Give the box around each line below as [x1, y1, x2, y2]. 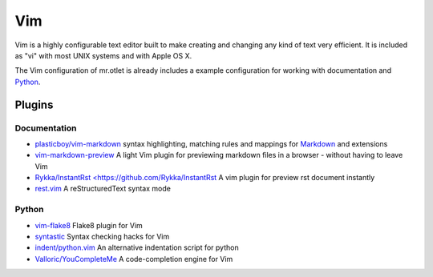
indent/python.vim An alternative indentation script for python [34, 243, 240, 252]
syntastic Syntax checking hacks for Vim [34, 231, 170, 241]
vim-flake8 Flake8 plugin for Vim [34, 220, 144, 230]
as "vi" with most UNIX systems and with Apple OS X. [14, 50, 192, 60]
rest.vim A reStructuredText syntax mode [34, 184, 172, 194]
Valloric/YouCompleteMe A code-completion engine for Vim [34, 254, 233, 263]
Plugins [14, 98, 54, 111]
